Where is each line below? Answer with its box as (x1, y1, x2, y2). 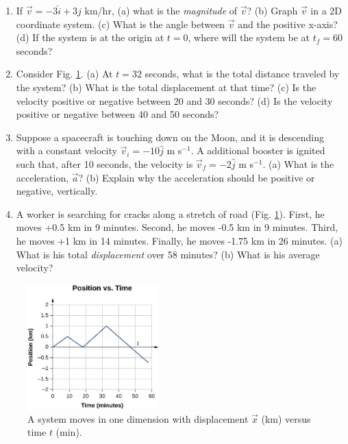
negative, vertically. (16, 184, 98, 198)
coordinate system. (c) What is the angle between (16, 16, 225, 31)
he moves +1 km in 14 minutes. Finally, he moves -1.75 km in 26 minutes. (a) (16, 233, 343, 247)
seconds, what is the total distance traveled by (145, 66, 340, 81)
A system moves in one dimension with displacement (27, 411, 249, 425)
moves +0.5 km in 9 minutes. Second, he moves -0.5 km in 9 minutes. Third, (16, 220, 338, 234)
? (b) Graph (247, 3, 298, 17)
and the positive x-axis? (238, 16, 338, 31)
